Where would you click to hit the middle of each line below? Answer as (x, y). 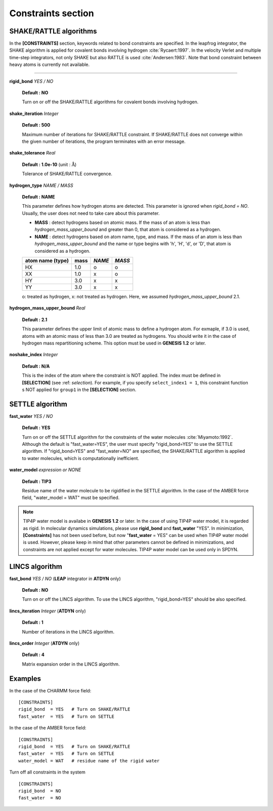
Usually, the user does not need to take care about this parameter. (91, 213)
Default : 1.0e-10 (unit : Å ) (49, 164)
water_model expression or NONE (45, 470)
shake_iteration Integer (34, 113)
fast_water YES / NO (31, 416)
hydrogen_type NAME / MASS (41, 185)
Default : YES (36, 428)
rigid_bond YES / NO (31, 81)
